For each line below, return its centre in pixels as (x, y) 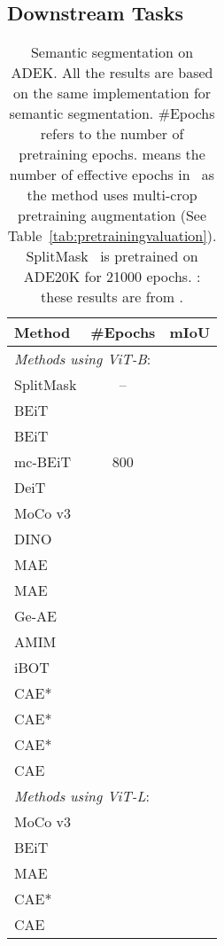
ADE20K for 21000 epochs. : (112, 277)
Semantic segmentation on (112, 52)
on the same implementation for (112, 93)
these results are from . (112, 297)
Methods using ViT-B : (83, 359)
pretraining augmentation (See (112, 215)
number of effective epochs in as (112, 175)
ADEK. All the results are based (112, 73)
